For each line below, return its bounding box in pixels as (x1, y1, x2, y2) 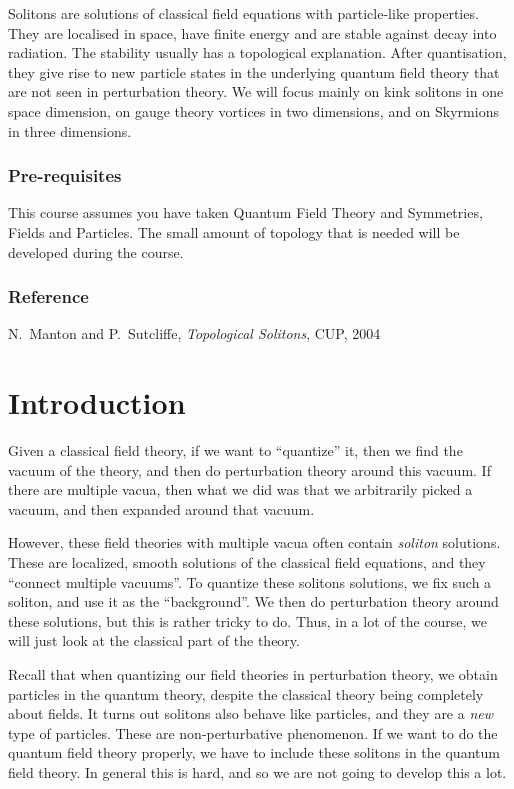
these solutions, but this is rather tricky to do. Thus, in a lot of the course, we (8, 610, 488, 631)
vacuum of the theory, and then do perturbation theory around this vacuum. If (8, 459, 491, 480)
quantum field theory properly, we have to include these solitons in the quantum (8, 742, 500, 763)
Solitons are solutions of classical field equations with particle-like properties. (8, 3, 479, 23)
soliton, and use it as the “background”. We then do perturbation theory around (8, 591, 499, 612)
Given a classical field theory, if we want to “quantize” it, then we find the (8, 440, 463, 461)
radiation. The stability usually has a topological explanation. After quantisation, (8, 42, 507, 63)
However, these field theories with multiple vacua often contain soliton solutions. (8, 532, 501, 553)
